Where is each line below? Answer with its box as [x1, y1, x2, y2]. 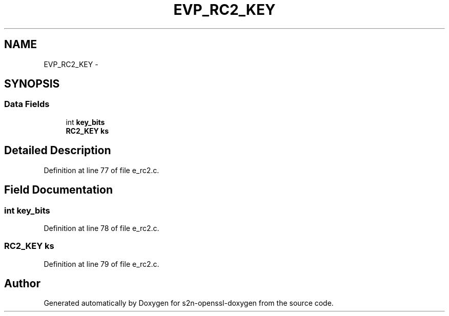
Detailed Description [4, 144, 111, 157]
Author [4, 277, 40, 290]
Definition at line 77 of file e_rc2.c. [44, 165, 159, 175]
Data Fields [4, 99, 50, 110]
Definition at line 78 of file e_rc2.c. [44, 223, 159, 233]
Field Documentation [4, 183, 113, 197]
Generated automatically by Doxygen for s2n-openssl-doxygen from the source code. [44, 299, 334, 308]
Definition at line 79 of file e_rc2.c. [44, 259, 159, 268]
